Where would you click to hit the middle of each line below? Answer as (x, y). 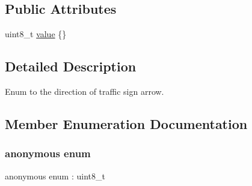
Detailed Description (71, 66)
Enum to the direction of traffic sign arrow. (85, 91)
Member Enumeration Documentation (126, 123)
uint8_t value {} (36, 34)
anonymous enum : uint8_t (55, 175)
